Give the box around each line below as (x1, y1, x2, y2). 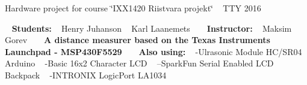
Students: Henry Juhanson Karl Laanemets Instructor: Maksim (11, 22, 292, 34)
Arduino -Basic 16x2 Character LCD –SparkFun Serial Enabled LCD (5, 57, 274, 69)
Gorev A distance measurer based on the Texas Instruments (5, 34, 270, 46)
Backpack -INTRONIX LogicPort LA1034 (5, 68, 167, 81)
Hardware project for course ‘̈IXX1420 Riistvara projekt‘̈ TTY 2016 (5, 2, 261, 14)
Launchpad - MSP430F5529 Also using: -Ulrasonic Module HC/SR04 (5, 45, 302, 57)
